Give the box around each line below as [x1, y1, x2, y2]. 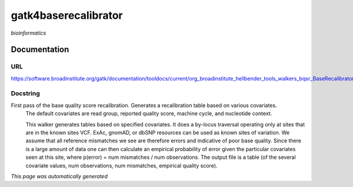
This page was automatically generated [11, 172, 108, 179]
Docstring [11, 89, 41, 98]
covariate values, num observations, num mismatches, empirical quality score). [25, 162, 218, 169]
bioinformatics [11, 29, 46, 36]
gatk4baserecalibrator [11, 9, 123, 22]
